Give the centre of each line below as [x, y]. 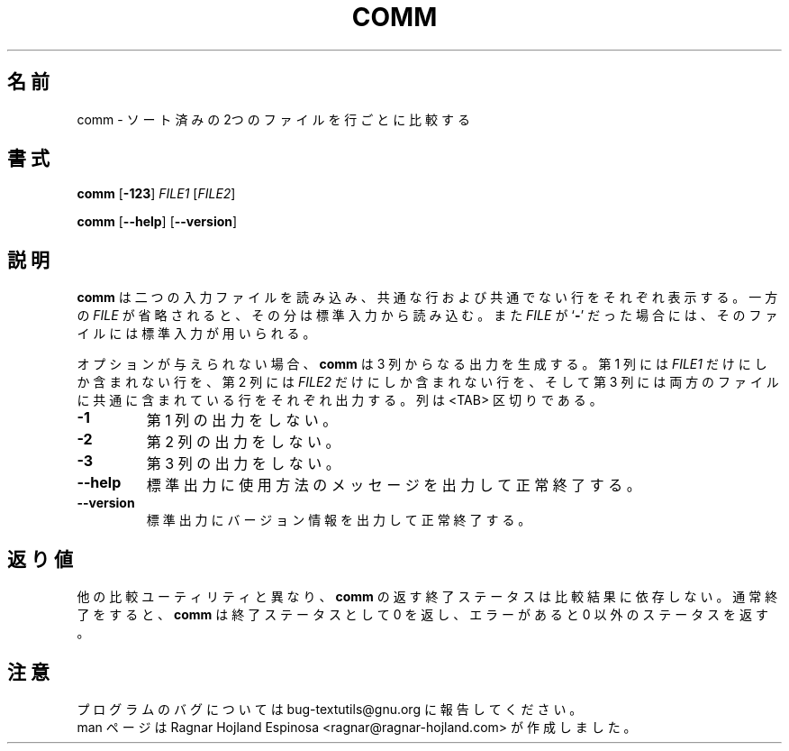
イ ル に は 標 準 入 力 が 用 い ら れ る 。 [196, 334]
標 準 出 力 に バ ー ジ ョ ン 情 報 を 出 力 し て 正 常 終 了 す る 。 [339, 520]
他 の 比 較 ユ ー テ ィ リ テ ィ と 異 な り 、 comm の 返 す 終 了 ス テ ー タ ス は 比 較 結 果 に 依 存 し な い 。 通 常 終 [427, 597]
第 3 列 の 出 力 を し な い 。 [243, 464]
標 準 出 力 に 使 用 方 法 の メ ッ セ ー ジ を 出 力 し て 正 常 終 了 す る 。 [394, 485]
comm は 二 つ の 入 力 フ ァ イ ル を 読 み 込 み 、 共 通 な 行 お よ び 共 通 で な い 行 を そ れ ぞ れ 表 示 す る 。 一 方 [427, 298]
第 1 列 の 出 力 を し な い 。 [242, 421]
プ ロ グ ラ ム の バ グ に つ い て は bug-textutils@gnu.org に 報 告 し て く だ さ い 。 [330, 709]
